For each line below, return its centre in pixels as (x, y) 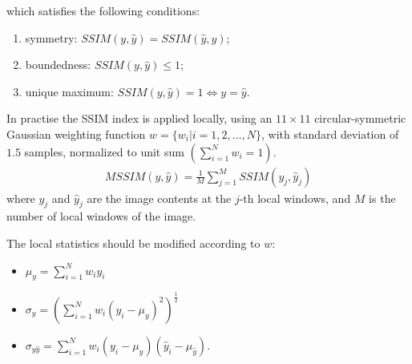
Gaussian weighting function (76, 133)
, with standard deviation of (330, 133)
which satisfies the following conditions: (103, 10)
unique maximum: (69, 91)
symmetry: (51, 37)
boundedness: (58, 65)
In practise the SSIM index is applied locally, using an (139, 118)
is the (382, 198)
